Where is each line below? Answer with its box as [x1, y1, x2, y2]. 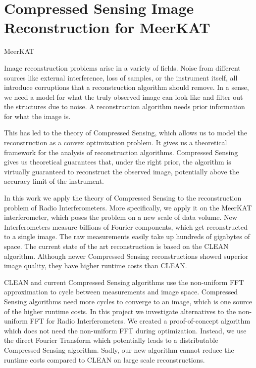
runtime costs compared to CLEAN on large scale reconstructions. [4, 354, 205, 365]
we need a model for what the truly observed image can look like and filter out [4, 91, 243, 102]
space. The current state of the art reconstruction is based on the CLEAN [4, 241, 229, 251]
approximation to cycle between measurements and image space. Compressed [4, 286, 238, 297]
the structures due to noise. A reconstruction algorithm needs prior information [4, 101, 245, 112]
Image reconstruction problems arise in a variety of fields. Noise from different [4, 62, 241, 73]
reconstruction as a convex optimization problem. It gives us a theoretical [4, 137, 227, 148]
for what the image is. [4, 111, 71, 121]
